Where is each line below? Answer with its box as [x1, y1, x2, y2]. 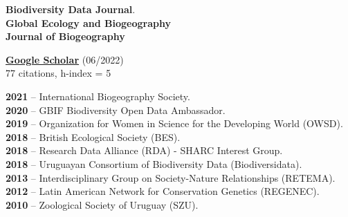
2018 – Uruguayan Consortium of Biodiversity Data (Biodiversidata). [6, 156, 302, 171]
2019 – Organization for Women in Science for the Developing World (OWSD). [6, 116, 343, 131]
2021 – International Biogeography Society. [6, 88, 190, 103]
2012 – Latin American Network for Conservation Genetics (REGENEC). [6, 184, 320, 198]
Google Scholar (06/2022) [6, 52, 124, 66]
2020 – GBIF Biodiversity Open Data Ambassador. [6, 102, 226, 117]
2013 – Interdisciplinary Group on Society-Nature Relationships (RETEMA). [6, 170, 336, 185]
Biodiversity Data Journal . [6, 2, 136, 16]
